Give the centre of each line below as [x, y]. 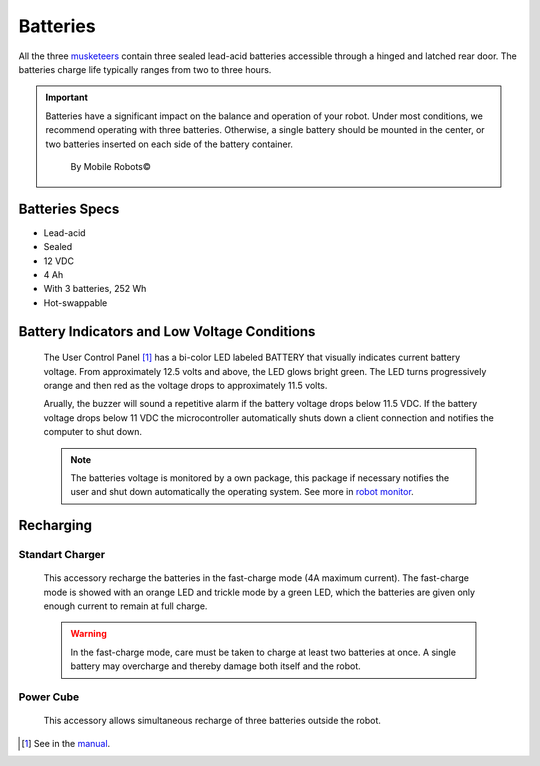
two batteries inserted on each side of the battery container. [169, 144]
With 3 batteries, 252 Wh [95, 289]
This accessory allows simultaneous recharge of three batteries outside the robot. [212, 721]
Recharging [55, 525]
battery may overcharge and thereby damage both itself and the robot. [216, 666]
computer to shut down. [93, 432]
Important [67, 97]
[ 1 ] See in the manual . [66, 743]
